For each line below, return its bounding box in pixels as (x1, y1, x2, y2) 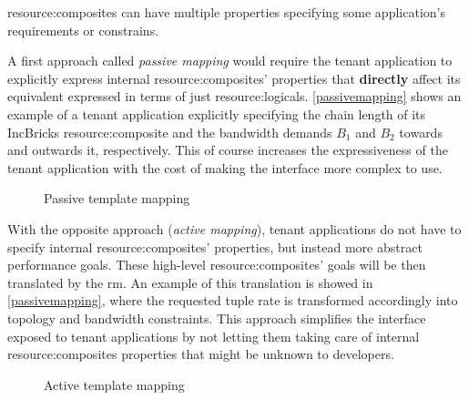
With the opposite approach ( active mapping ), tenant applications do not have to (7, 219, 462, 238)
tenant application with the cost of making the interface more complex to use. (7, 158, 443, 177)
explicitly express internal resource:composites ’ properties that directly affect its (7, 68, 461, 87)
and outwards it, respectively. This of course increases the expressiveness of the (7, 140, 448, 159)
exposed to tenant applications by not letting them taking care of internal (7, 326, 420, 345)
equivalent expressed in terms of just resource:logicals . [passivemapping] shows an (7, 87, 462, 106)
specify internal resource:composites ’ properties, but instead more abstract (7, 237, 423, 256)
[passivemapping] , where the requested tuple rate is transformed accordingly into (7, 291, 458, 310)
